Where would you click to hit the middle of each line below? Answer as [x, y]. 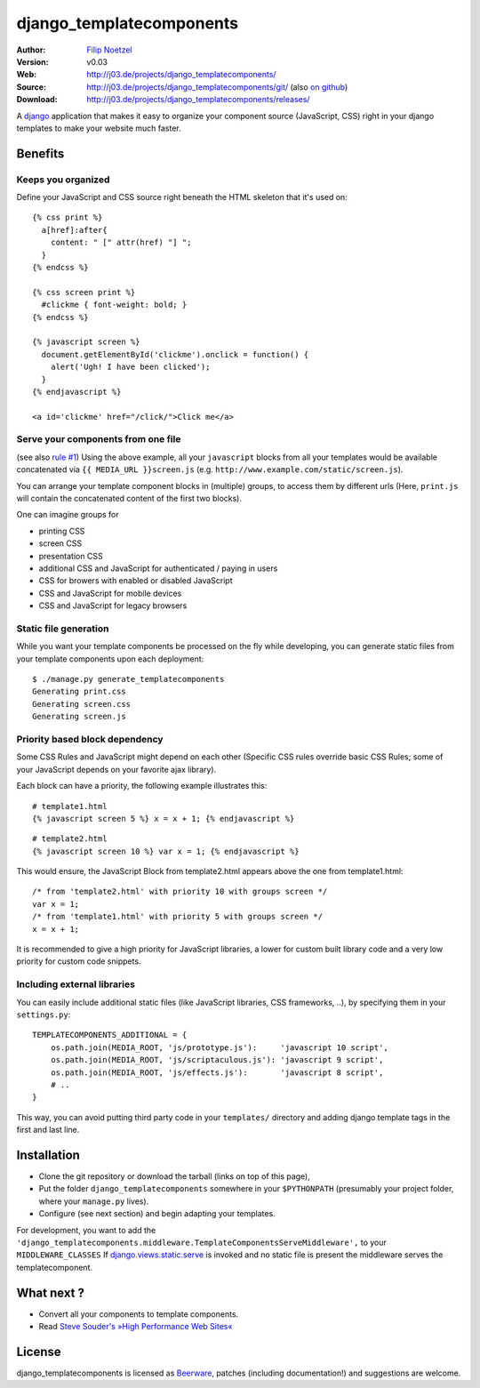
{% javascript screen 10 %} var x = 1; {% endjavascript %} [166, 851]
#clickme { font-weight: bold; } [114, 305]
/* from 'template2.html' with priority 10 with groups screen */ [180, 892]
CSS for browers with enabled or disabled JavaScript [136, 581]
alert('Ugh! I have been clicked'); [130, 367]
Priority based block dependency [90, 739]
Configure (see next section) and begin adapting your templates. [157, 1214]
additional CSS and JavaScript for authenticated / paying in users [158, 568]
